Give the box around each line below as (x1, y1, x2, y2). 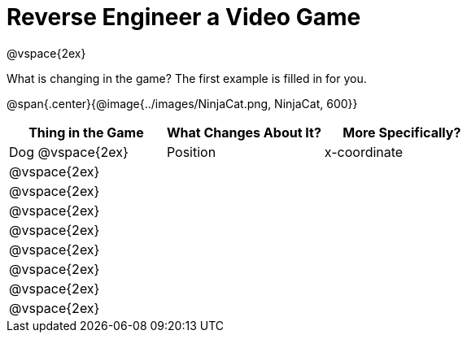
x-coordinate (324, 143, 404, 160)
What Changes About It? (166, 124, 321, 141)
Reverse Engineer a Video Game (7, 3, 361, 31)
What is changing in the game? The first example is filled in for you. (7, 71, 367, 85)
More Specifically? (343, 124, 461, 141)
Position (166, 143, 216, 160)
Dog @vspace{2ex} (9, 143, 129, 160)
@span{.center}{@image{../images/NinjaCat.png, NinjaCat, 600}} (7, 96, 358, 111)
